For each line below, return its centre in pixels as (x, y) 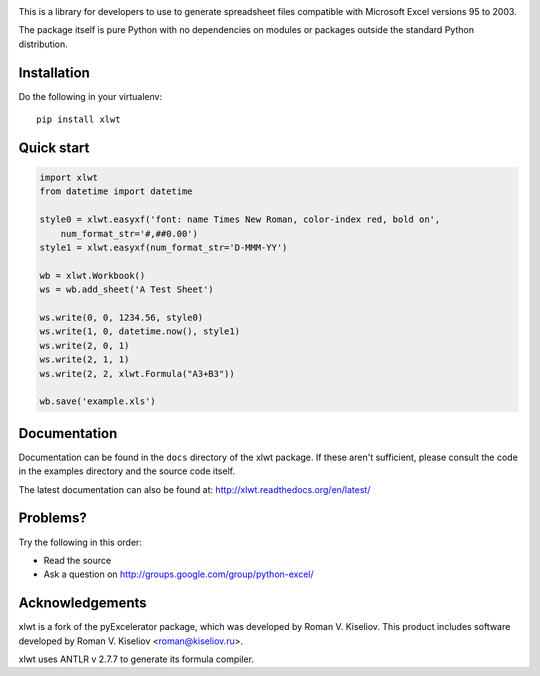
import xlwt (69, 178)
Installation (54, 72)
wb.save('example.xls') (98, 401)
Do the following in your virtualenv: (90, 96)
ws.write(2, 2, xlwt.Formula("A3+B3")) (137, 373)
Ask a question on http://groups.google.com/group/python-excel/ (178, 574)
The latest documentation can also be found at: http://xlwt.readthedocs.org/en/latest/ (194, 489)
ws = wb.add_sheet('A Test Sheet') (126, 289)
